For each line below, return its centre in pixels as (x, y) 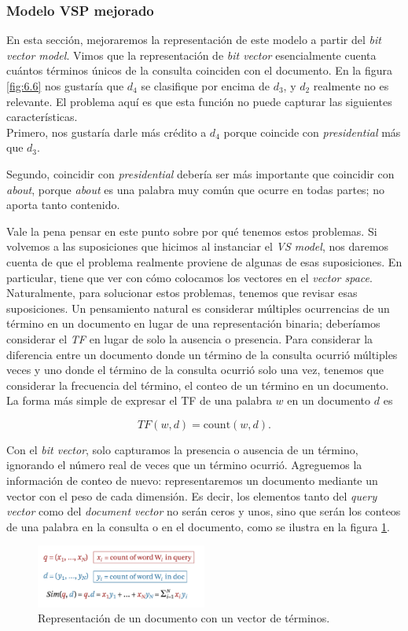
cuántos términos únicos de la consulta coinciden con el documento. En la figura (199, 70)
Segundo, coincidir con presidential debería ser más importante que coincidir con (200, 173)
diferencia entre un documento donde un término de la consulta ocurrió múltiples (202, 354)
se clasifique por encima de (205, 86)
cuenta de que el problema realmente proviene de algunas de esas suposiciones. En (204, 261)
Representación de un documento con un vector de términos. (184, 618)
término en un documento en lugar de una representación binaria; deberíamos (193, 323)
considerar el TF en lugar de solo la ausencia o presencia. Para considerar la (190, 338)
